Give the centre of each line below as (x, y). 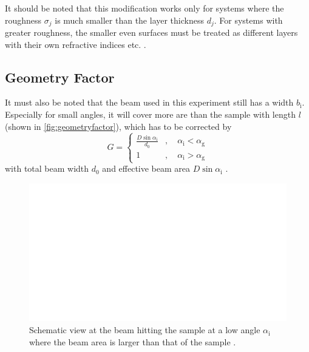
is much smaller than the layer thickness (129, 20)
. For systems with (248, 20)
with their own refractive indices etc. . (76, 44)
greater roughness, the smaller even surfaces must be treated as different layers (151, 32)
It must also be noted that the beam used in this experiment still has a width (149, 102)
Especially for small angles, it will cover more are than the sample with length (150, 114)
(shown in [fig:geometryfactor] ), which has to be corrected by (118, 126)
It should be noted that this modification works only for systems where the (144, 8)
